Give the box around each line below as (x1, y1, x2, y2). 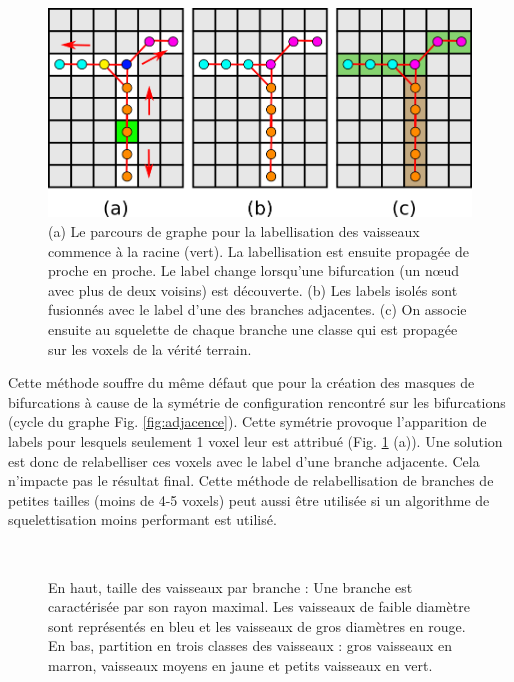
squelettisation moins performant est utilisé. (8, 509, 277, 530)
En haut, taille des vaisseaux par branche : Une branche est (48, 576, 413, 597)
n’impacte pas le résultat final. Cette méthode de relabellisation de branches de (8, 470, 494, 491)
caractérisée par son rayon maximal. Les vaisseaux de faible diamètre (48, 596, 470, 617)
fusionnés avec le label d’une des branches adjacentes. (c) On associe (48, 299, 467, 320)
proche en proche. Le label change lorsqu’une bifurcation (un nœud (48, 260, 460, 281)
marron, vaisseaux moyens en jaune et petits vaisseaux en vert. (48, 654, 433, 675)
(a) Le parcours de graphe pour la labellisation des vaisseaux (48, 221, 420, 242)
